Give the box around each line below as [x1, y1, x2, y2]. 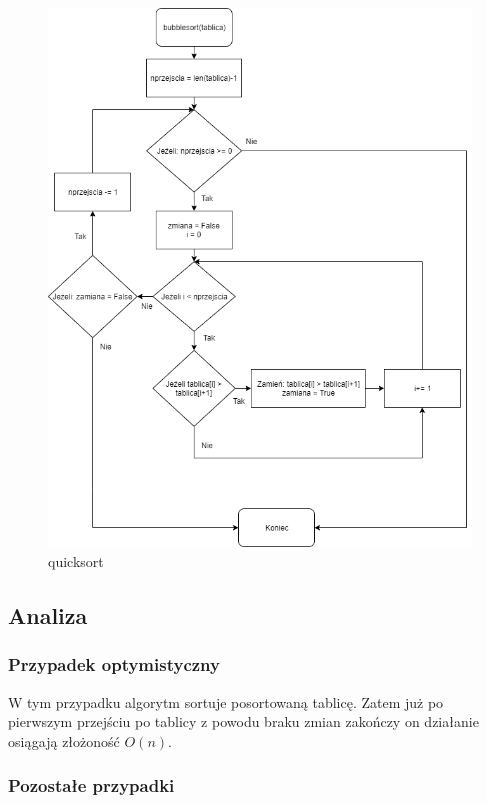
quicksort [48, 550, 104, 571]
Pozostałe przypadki [8, 773, 175, 798]
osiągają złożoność [8, 730, 120, 751]
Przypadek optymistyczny [8, 652, 220, 677]
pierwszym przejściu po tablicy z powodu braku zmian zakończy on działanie [8, 711, 479, 732]
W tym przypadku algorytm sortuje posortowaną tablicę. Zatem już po [8, 691, 444, 712]
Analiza [8, 599, 88, 630]
